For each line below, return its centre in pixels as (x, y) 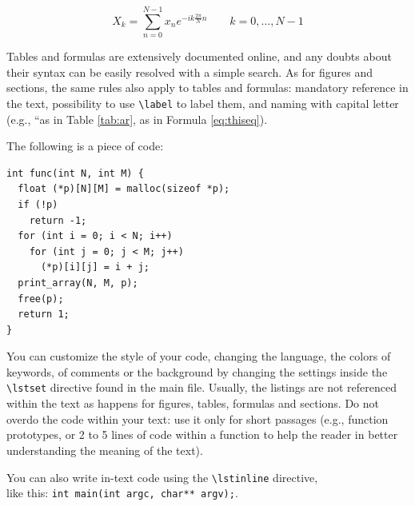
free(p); (41, 299)
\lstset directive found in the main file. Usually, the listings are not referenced (202, 387)
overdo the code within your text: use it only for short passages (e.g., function (198, 418)
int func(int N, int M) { (75, 173)
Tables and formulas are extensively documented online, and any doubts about (199, 56)
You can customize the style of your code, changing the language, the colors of (199, 356)
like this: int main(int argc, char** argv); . (122, 493)
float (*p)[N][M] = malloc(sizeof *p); (124, 189)
